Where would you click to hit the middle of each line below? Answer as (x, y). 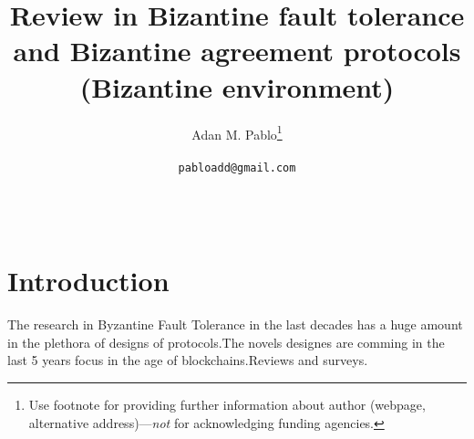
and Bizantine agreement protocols (237, 51)
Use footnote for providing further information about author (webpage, (227, 404)
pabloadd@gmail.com (237, 168)
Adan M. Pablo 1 (237, 132)
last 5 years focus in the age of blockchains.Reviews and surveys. (188, 360)
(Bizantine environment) (237, 86)
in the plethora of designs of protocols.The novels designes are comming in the (226, 342)
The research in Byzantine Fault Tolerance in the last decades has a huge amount (235, 324)
